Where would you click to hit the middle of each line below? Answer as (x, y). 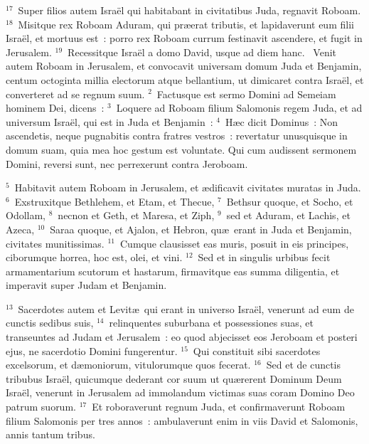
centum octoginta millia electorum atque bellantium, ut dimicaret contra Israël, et (185, 79)
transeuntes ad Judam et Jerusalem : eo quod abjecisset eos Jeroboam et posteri (182, 337)
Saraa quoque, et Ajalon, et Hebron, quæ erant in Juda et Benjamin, (201, 229)
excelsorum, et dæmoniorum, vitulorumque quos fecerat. (128, 365)
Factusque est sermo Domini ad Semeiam (246, 94)
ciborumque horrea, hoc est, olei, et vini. (94, 257)
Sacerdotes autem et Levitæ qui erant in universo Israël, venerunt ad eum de (186, 308)
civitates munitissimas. (55, 243)
